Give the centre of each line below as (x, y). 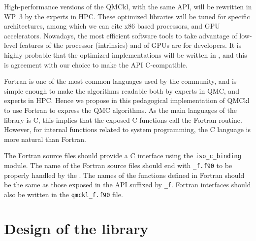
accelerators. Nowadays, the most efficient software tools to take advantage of (121, 35)
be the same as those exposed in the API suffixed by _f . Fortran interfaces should (128, 185)
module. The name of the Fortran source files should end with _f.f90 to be (118, 165)
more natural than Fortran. (45, 139)
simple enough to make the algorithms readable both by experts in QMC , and (122, 90)
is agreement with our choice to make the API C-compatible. (96, 64)
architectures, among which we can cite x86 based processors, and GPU (112, 26)
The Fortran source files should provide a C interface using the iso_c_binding (123, 155)
